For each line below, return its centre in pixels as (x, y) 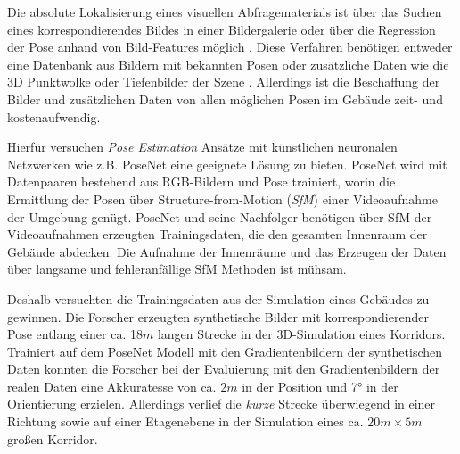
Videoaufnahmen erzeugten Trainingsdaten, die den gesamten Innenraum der (218, 234)
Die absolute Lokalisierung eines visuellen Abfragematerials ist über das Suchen (225, 12)
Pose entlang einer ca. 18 (75, 334)
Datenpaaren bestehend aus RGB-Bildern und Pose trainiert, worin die (201, 182)
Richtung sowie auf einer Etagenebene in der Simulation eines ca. (185, 421)
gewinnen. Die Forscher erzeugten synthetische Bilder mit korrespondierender (218, 316)
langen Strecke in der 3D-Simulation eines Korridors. (301, 334)
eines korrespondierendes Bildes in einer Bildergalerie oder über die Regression (222, 29)
